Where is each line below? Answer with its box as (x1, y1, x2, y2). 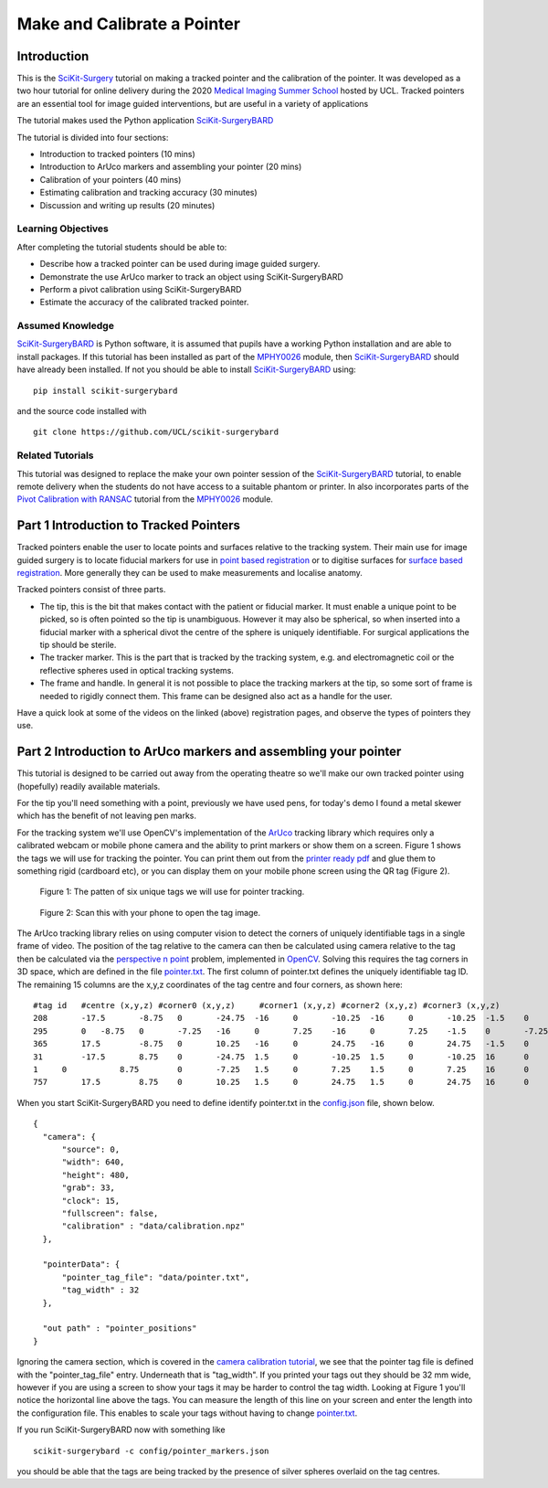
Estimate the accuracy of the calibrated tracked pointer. (39, 297, 249, 308)
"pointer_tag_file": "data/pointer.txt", (61, 1271, 250, 1282)
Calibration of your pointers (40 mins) (39, 174, 182, 185)
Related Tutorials (16, 449, 95, 462)
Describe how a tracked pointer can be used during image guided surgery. (39, 259, 321, 270)
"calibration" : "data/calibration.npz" (61, 1221, 246, 1231)
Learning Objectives (16, 222, 110, 235)
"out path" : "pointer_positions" (42, 1323, 197, 1334)
